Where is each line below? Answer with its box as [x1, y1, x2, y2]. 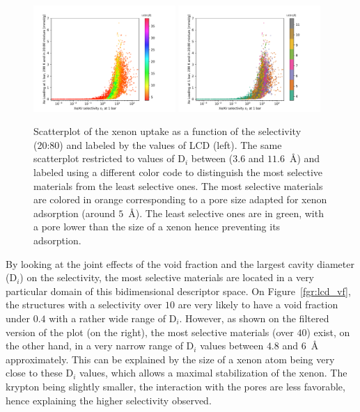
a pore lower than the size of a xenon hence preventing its [33, 219, 281, 234]
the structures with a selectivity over [6, 297, 162, 312]
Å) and [289, 151, 320, 166]
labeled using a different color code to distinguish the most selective [33, 165, 322, 179]
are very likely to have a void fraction [178, 297, 338, 312]
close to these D [6, 365, 74, 380]
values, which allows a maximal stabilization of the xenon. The [79, 365, 347, 380]
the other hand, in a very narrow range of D [6, 338, 194, 353]
